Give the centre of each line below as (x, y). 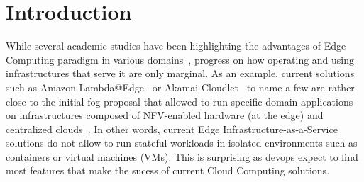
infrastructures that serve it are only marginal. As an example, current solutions (180, 73)
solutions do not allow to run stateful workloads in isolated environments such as (182, 143)
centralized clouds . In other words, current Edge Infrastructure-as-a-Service (172, 129)
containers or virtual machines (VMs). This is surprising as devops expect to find (182, 156)
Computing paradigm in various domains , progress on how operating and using (180, 59)
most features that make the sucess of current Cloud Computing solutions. (168, 170)
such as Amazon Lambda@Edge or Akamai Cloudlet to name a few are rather (180, 87)
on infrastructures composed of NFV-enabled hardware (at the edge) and (165, 115)
